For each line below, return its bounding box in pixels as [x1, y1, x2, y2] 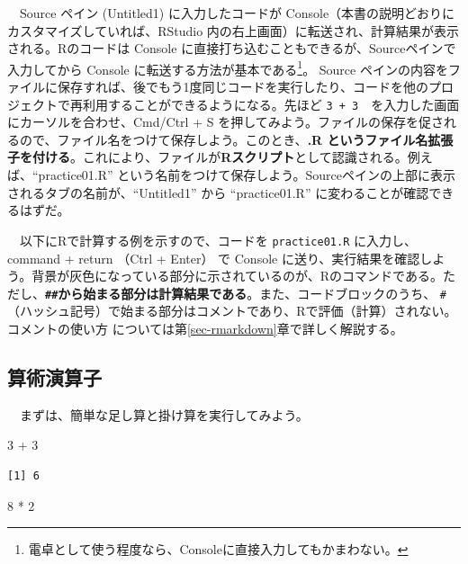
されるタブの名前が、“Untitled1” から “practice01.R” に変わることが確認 [7, 183, 429, 201]
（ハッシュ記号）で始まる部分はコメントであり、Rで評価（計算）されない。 [7, 301, 457, 320]
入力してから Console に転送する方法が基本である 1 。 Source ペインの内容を [7, 57, 448, 78]
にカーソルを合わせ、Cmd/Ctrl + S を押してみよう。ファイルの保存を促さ [7, 112, 444, 131]
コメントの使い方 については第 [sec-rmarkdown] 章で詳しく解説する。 [7, 318, 403, 337]
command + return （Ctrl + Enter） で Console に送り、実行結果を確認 [7, 248, 420, 267]
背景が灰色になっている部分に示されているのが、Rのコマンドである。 [31, 266, 443, 285]
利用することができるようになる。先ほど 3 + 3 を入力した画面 [82, 94, 460, 113]
